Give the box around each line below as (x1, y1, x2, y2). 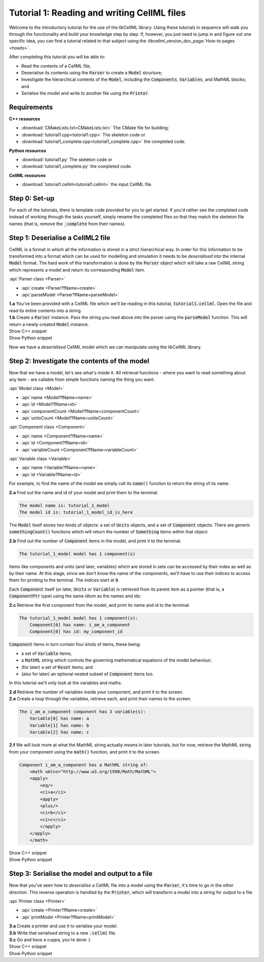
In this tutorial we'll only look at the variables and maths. (9, 680, 122, 686)
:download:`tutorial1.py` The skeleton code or (21, 157, 112, 162)
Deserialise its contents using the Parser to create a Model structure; (21, 69, 162, 75)
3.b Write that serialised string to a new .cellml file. (9, 930, 116, 936)
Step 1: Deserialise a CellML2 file (9, 233, 110, 242)
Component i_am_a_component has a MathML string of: (19, 762, 149, 768)
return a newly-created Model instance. (9, 321, 89, 327)
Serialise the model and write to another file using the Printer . (21, 91, 150, 96)
